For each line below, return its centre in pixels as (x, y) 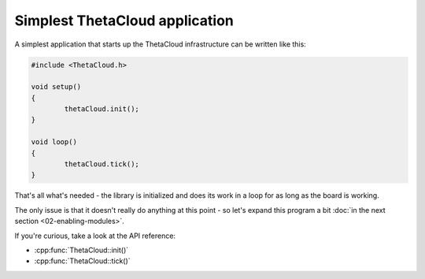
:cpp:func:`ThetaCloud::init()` (81, 250)
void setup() (56, 87)
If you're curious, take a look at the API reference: (95, 236)
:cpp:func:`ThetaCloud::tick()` (82, 261)
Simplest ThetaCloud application (124, 20)
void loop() (54, 142)
